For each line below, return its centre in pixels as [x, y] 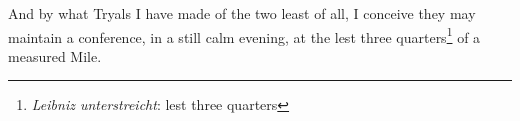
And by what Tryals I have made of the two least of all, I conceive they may [242, 13]
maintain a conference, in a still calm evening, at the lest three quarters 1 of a [244, 35]
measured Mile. [55, 55]
